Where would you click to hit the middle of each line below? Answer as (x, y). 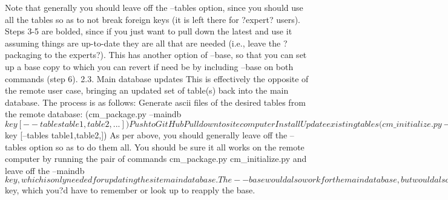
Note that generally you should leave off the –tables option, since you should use (154, 7)
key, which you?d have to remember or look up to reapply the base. (130, 190)
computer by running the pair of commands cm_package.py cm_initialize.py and (156, 159)
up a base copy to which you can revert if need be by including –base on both (149, 66)
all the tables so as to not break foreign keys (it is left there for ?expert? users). (153, 19)
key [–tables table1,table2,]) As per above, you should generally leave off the (146, 134)
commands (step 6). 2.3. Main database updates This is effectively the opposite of (157, 78)
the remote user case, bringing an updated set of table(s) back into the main (147, 90)
